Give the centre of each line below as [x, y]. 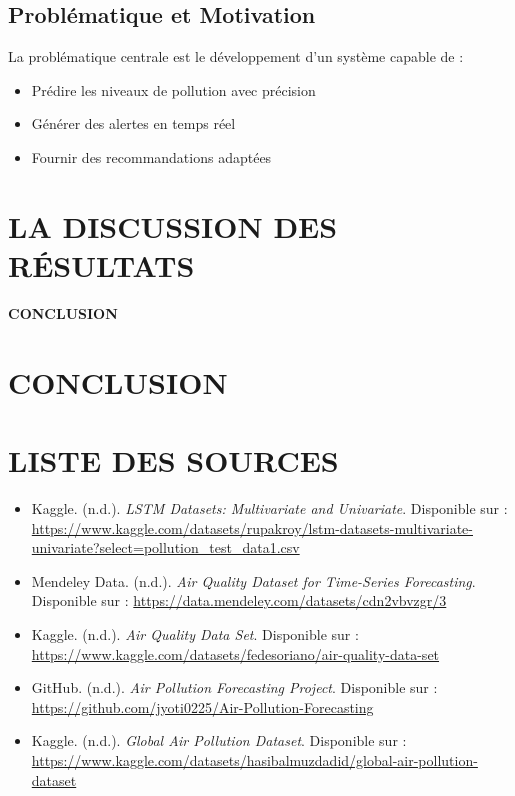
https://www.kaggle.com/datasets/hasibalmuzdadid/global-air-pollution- [254, 759]
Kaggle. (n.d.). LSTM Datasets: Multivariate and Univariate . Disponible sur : [269, 507]
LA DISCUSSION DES [173, 225]
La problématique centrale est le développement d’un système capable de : [236, 56]
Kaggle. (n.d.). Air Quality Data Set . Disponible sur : [195, 633]
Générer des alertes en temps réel [133, 123]
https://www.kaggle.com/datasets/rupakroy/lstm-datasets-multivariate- [252, 527]
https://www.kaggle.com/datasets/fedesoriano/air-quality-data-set [235, 653]
